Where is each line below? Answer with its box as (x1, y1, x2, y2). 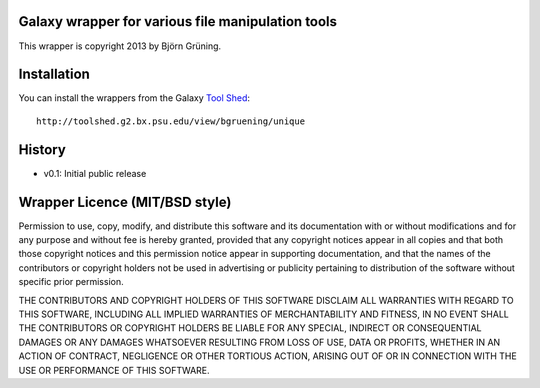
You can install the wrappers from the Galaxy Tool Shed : (18, 92, 250, 104)
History (18, 141, 67, 158)
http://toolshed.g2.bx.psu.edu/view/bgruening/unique (36, 115, 305, 127)
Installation (18, 66, 90, 83)
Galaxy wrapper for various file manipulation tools (18, 13, 338, 30)
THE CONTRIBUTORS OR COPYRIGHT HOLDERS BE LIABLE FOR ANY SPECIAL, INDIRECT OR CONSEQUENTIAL (18, 322, 482, 334)
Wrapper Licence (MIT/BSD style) (18, 193, 232, 210)
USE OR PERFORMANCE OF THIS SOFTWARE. (18, 364, 210, 376)
